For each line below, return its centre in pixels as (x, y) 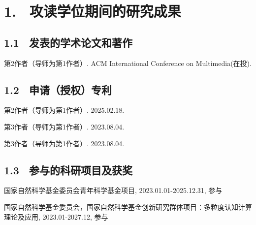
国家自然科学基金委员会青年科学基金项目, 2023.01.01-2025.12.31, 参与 (113, 190)
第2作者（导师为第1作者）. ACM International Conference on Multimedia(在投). (128, 63)
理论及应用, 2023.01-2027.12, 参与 (56, 216)
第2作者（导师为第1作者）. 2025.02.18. (64, 110)
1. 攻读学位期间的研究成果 (93, 11)
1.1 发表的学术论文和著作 (68, 42)
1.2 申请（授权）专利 (58, 89)
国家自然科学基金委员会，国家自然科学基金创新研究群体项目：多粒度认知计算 (128, 207)
